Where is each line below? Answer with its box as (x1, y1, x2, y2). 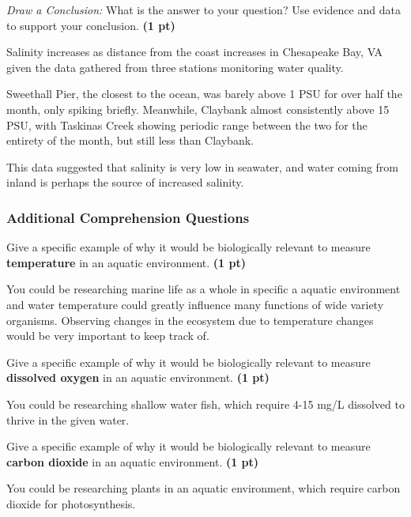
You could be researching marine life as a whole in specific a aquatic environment (6, 281, 401, 297)
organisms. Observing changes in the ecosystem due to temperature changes (6, 311, 374, 328)
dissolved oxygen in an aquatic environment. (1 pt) (6, 369, 270, 386)
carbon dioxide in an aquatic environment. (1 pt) (6, 453, 259, 470)
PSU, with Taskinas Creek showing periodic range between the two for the (6, 116, 368, 133)
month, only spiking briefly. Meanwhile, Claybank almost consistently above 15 (6, 100, 390, 117)
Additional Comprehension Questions (6, 207, 250, 227)
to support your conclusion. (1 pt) (6, 17, 175, 33)
